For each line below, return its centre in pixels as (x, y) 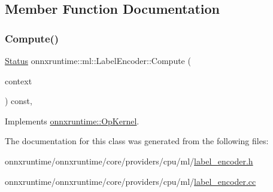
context (19, 80)
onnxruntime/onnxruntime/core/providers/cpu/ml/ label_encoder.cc (131, 181)
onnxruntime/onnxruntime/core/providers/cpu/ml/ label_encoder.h (129, 161)
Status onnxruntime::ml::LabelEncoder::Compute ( (98, 60)
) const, (19, 101)
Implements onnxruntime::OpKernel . (72, 121)
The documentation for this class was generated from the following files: (137, 141)
